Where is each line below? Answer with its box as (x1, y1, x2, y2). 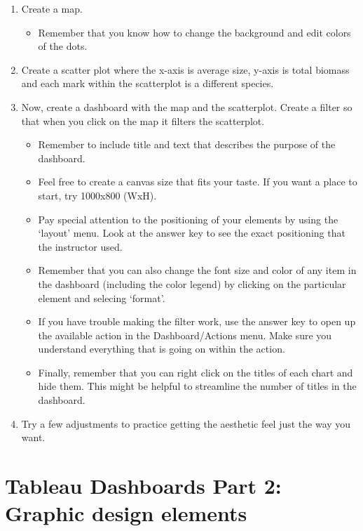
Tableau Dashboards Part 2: (5, 471, 282, 500)
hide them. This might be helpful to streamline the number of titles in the (38, 379, 357, 393)
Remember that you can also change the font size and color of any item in (38, 263, 357, 277)
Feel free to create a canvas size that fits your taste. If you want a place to (38, 174, 357, 189)
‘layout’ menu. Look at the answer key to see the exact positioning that (38, 225, 345, 240)
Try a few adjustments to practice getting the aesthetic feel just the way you (21, 416, 351, 431)
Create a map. (21, 1, 83, 15)
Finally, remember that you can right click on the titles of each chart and (38, 365, 353, 379)
